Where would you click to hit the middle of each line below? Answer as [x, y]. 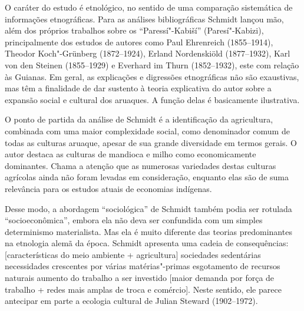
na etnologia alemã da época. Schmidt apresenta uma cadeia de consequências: [147, 243]
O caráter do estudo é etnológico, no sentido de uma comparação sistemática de [149, 7]
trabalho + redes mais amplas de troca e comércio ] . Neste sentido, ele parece [143, 289]
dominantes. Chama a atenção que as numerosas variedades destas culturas [141, 165]
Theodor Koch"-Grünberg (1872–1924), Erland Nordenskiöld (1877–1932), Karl [148, 53]
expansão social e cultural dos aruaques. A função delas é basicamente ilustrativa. [152, 99]
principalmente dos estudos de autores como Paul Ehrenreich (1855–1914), [139, 42]
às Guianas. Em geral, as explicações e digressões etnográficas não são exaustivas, [152, 76]
